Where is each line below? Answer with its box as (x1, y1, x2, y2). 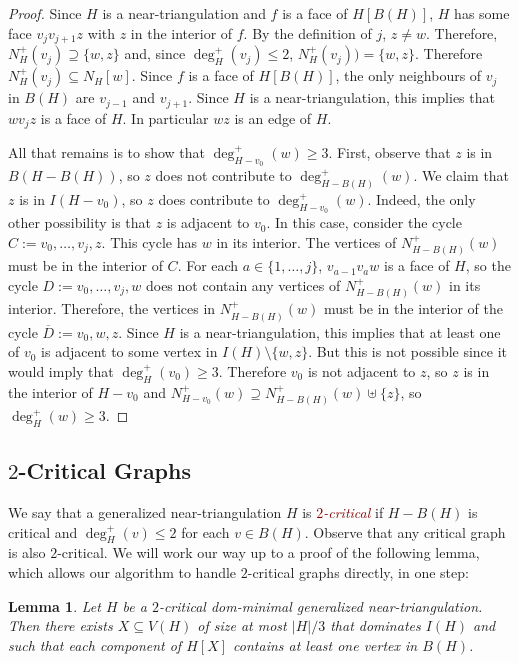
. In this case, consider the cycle (266, 212, 462, 233)
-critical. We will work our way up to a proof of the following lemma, (57, 542, 480, 563)
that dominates (330, 615, 421, 636)
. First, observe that (328, 141, 451, 162)
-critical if (323, 502, 384, 523)
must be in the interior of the (323, 298, 504, 319)
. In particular (122, 107, 209, 128)
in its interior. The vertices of (216, 231, 397, 252)
